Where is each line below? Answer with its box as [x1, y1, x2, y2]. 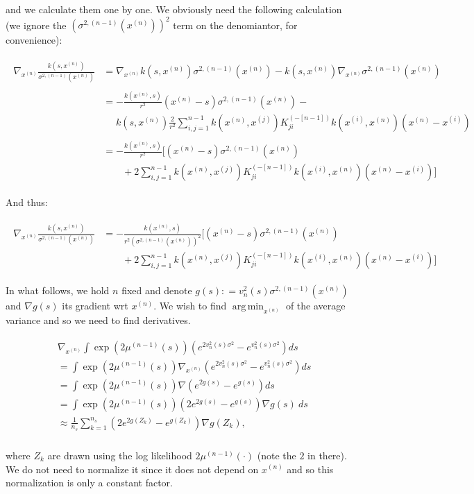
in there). [307, 448, 347, 462]
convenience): [6, 33, 62, 47]
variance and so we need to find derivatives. [6, 312, 191, 327]
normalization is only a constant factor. [6, 475, 173, 490]
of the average [285, 298, 346, 313]
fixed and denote [121, 283, 192, 298]
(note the [257, 448, 296, 462]
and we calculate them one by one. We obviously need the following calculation [6, 2, 342, 16]
